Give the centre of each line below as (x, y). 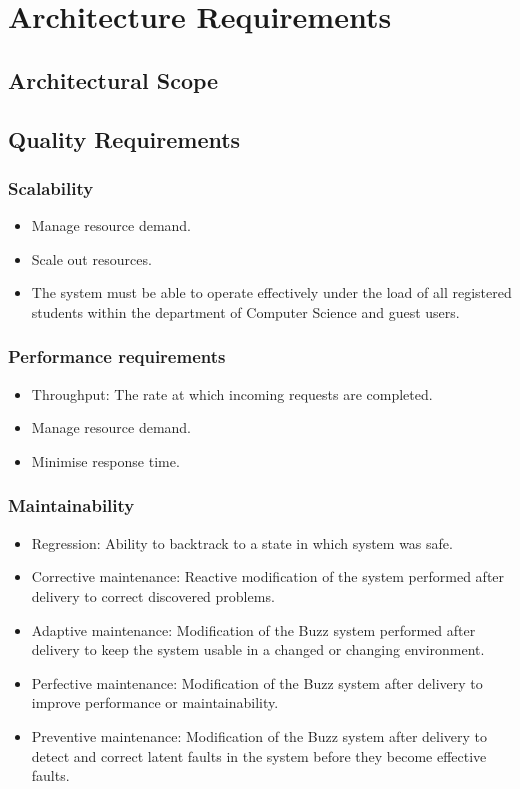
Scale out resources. (91, 258)
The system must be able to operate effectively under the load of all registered (271, 292)
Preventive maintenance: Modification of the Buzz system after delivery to (259, 735)
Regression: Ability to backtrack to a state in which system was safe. (242, 542)
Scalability (51, 187)
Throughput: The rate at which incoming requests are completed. (232, 393)
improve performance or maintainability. (155, 702)
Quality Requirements (124, 138)
